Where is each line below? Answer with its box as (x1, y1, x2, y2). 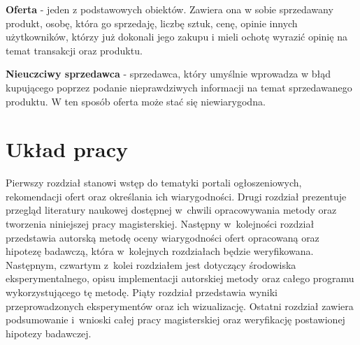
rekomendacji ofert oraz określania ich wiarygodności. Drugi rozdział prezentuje (6, 189, 347, 203)
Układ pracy (6, 135, 129, 163)
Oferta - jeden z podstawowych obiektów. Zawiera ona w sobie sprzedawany (6, 2, 333, 16)
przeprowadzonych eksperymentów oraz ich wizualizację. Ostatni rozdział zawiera (6, 298, 354, 313)
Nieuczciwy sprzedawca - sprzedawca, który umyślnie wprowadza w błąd (6, 66, 331, 81)
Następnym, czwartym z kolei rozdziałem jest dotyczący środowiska (6, 257, 296, 272)
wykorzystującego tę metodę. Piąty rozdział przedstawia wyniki (6, 285, 278, 300)
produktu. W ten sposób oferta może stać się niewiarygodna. (6, 94, 266, 108)
